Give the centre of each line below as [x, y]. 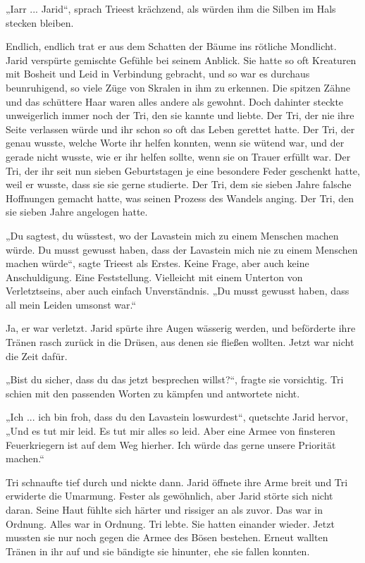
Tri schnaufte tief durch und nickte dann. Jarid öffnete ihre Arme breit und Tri [177, 482]
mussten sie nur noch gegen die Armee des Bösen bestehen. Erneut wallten [167, 537]
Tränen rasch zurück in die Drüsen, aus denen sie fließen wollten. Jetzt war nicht [180, 342]
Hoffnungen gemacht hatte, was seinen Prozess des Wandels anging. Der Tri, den [180, 198]
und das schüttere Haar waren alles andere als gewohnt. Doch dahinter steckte [175, 101]
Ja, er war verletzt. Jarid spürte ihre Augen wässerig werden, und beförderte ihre [181, 328]
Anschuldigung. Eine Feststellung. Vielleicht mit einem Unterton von [154, 277]
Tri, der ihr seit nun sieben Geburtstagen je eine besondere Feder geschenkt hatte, [183, 170]
